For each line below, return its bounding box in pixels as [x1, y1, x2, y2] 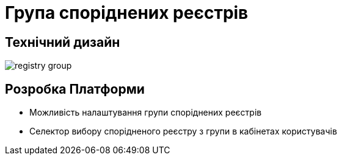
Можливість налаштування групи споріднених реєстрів [29, 107, 262, 118]
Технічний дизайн [5, 34, 120, 50]
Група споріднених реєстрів [5, 2, 249, 23]
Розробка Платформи [5, 81, 145, 97]
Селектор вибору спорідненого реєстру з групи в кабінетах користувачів [29, 126, 337, 137]
